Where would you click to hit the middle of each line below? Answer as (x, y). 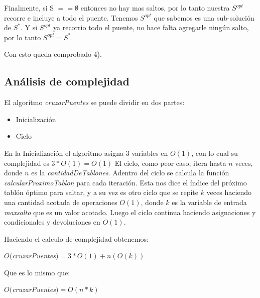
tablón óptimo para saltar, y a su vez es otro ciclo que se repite (101, 192)
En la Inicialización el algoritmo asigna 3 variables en (86, 153)
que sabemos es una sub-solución (204, 17)
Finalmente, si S (29, 8)
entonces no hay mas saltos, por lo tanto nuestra (155, 8)
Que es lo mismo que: (37, 272)
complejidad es (27, 163)
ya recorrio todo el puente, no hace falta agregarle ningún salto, (151, 27)
